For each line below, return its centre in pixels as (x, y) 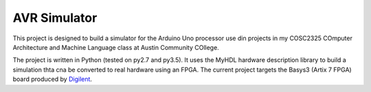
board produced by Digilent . (53, 79)
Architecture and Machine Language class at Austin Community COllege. (116, 47)
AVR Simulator (55, 18)
